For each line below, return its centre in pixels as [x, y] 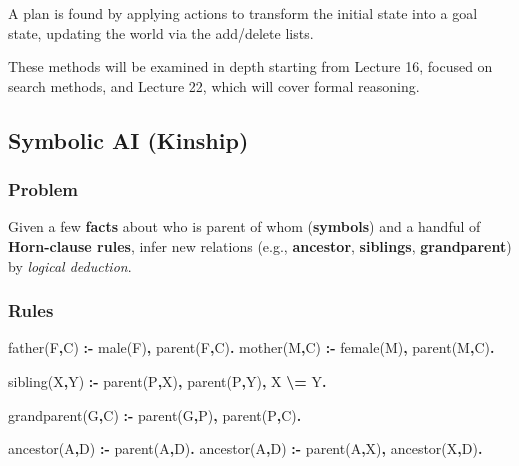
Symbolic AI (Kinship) [128, 139]
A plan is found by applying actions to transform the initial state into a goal [243, 13]
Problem [43, 189]
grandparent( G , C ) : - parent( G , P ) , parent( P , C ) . [155, 414]
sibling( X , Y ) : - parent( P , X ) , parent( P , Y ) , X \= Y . [167, 380]
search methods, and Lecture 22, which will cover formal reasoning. [214, 85]
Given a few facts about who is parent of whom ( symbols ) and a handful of [244, 226]
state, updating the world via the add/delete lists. [161, 32]
